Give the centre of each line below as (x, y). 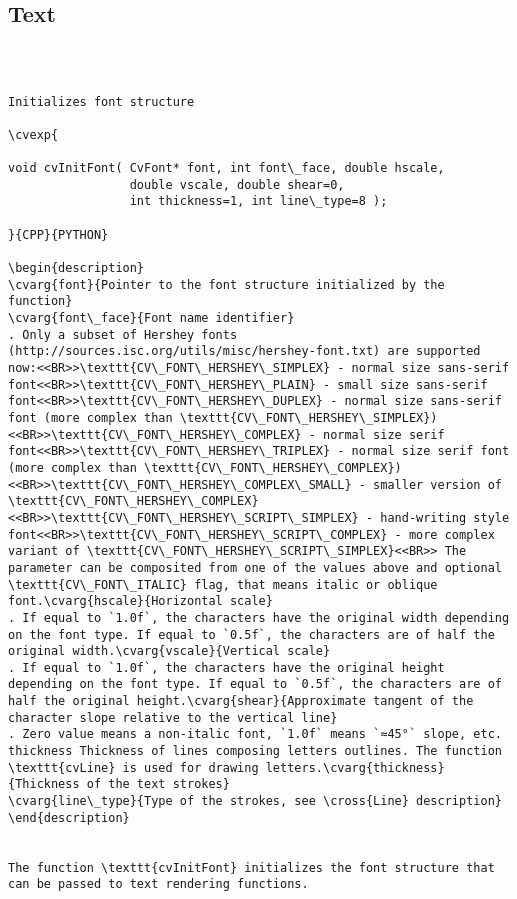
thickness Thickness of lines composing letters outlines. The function (255, 751)
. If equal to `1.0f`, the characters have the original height (226, 667)
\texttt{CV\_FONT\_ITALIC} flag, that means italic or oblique (223, 584)
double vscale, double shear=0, (237, 184)
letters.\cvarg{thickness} (355, 767)
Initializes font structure (101, 101)
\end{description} (69, 817)
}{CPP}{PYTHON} (58, 234)
